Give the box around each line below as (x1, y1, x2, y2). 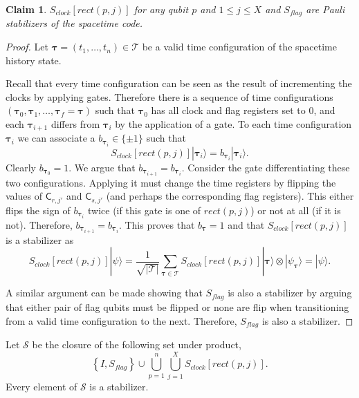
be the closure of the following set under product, (32, 337, 241, 351)
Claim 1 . (6, 2, 47, 16)
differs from (50, 117, 100, 131)
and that (228, 217, 265, 231)
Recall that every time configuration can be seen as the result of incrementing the (6, 76, 352, 91)
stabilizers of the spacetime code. (6, 16, 143, 30)
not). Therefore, (6, 217, 73, 231)
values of (6, 189, 42, 203)
